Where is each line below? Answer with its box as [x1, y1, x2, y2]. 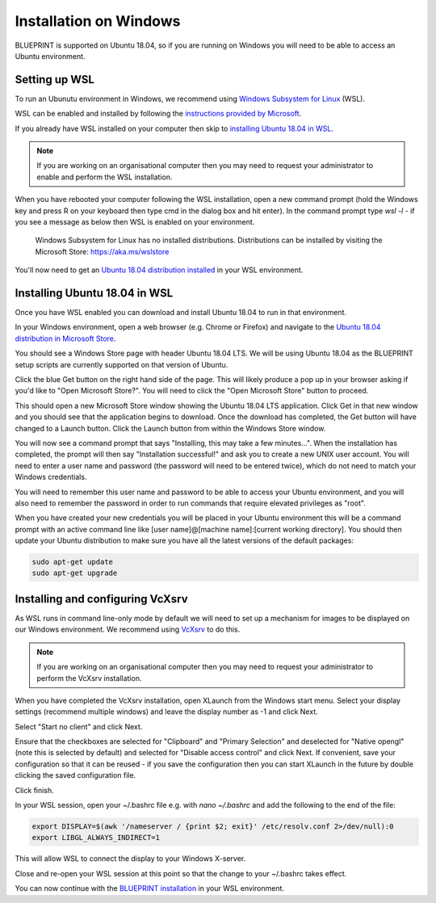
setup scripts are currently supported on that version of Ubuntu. [15, 359, 228, 369]
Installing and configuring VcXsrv [15, 592, 188, 606]
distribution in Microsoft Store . [15, 334, 116, 343]
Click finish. [15, 785, 54, 795]
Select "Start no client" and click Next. [15, 721, 143, 731]
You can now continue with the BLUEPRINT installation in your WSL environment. [15, 884, 285, 893]
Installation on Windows [15, 12, 181, 30]
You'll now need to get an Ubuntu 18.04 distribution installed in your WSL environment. [15, 265, 304, 275]
